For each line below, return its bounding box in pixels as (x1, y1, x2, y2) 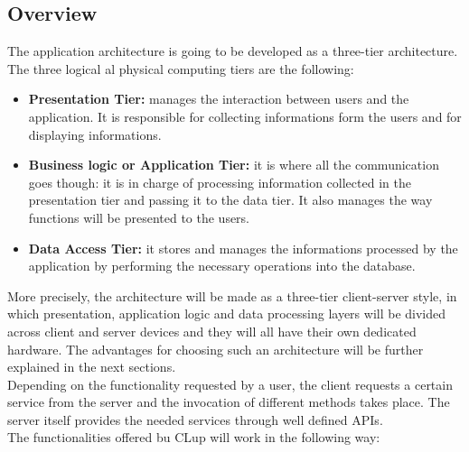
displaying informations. (28, 125, 162, 143)
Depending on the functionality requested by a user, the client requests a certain (7, 374, 453, 393)
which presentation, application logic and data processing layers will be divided (7, 304, 446, 323)
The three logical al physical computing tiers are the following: (7, 59, 354, 78)
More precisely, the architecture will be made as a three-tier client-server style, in (7, 286, 457, 305)
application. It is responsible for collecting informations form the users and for (28, 106, 462, 125)
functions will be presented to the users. (28, 208, 250, 226)
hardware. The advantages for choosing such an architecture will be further (7, 339, 424, 358)
